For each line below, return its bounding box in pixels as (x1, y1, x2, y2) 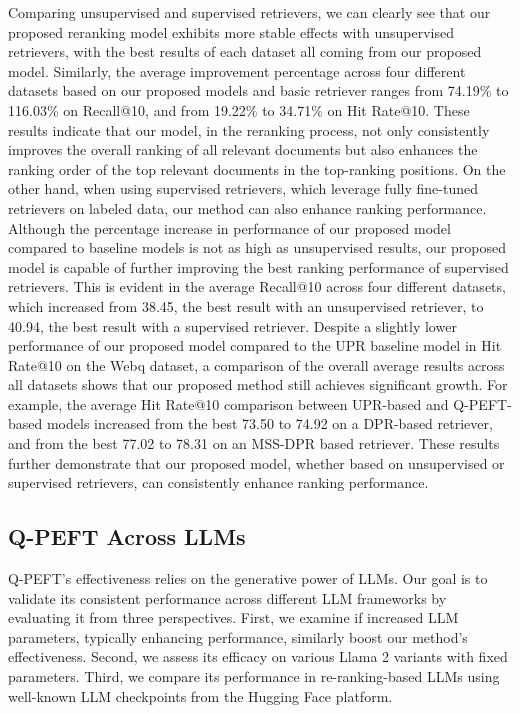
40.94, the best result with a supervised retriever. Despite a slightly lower (8, 315, 457, 336)
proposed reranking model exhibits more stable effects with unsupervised (8, 21, 454, 42)
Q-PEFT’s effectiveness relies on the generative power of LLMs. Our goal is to (8, 568, 488, 589)
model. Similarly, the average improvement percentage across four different (8, 60, 466, 81)
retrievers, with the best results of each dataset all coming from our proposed (8, 41, 482, 62)
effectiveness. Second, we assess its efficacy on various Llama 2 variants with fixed (8, 646, 508, 667)
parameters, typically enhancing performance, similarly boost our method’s (8, 626, 468, 647)
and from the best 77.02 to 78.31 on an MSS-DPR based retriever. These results (8, 433, 500, 454)
